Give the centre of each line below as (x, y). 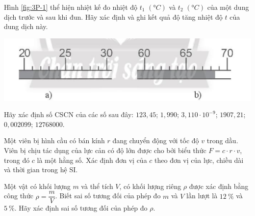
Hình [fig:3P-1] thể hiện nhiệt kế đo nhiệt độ (71, 7)
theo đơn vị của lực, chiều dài (199, 160)
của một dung (228, 7)
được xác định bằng (219, 186)
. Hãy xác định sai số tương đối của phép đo (81, 208)
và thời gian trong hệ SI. (41, 170)
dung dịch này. (26, 26)
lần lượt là (202, 196)
